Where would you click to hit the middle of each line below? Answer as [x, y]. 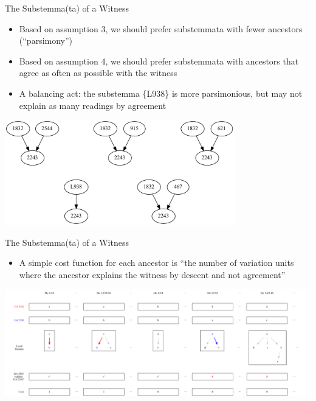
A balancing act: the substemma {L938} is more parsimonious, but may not [161, 93]
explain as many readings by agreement [93, 105]
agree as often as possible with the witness [98, 73]
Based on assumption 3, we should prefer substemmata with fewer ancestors [161, 28]
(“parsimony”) [46, 40]
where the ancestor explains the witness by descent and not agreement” [152, 274]
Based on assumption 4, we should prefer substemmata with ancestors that [159, 61]
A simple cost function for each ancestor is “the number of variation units [156, 263]
